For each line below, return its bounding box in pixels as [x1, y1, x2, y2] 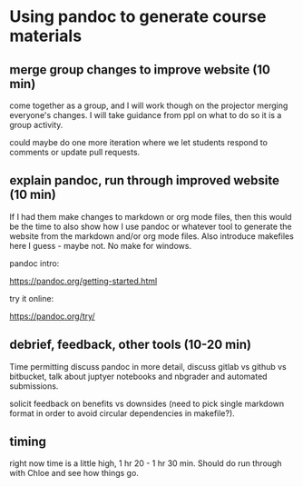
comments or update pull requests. [9, 147, 141, 157]
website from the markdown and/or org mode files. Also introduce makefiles [9, 230, 295, 242]
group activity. [9, 120, 64, 130]
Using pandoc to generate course [9, 6, 267, 27]
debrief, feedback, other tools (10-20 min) [9, 337, 252, 353]
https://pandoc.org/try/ [9, 311, 95, 322]
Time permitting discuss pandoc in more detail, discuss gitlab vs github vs [9, 361, 288, 372]
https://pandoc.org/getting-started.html [9, 275, 158, 286]
